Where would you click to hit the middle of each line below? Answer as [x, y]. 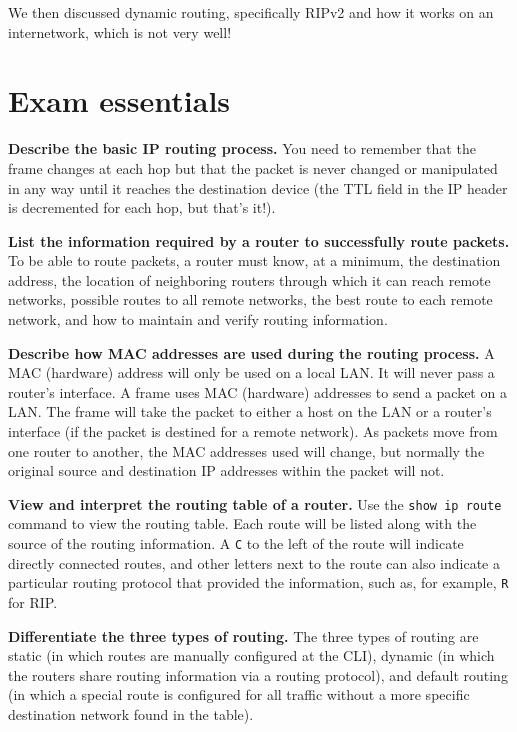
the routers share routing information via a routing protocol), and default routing [258, 674]
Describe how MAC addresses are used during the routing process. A [251, 352]
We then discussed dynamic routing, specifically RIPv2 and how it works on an [251, 12]
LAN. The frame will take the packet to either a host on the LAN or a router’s [250, 411]
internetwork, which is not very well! [120, 31]
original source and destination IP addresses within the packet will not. [226, 470]
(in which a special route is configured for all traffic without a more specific [239, 694]
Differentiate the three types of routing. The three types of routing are [243, 635]
